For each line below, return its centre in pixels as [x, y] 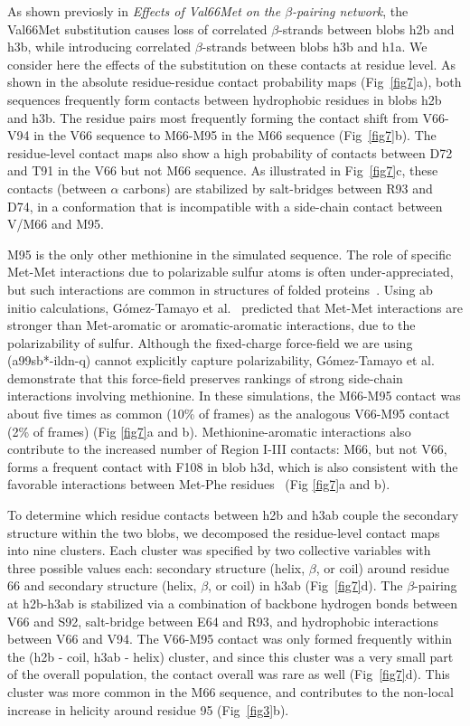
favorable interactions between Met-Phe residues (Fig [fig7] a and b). [199, 484]
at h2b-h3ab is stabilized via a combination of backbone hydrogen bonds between [233, 603]
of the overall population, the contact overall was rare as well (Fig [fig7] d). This [229, 674]
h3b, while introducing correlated [99, 47]
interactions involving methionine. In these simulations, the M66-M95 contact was [234, 396]
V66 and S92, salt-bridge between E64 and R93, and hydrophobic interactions [223, 621]
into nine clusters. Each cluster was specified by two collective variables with [219, 550]
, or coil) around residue [382, 567]
